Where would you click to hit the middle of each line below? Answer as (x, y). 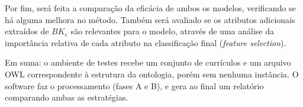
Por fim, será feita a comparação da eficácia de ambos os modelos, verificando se (150, 8)
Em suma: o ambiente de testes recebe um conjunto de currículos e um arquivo (148, 62)
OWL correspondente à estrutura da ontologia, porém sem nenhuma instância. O (152, 74)
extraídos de (27, 31)
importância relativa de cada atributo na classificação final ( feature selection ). (146, 42)
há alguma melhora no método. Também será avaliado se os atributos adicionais (150, 19)
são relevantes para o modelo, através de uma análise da (172, 31)
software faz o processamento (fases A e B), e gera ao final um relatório (134, 85)
